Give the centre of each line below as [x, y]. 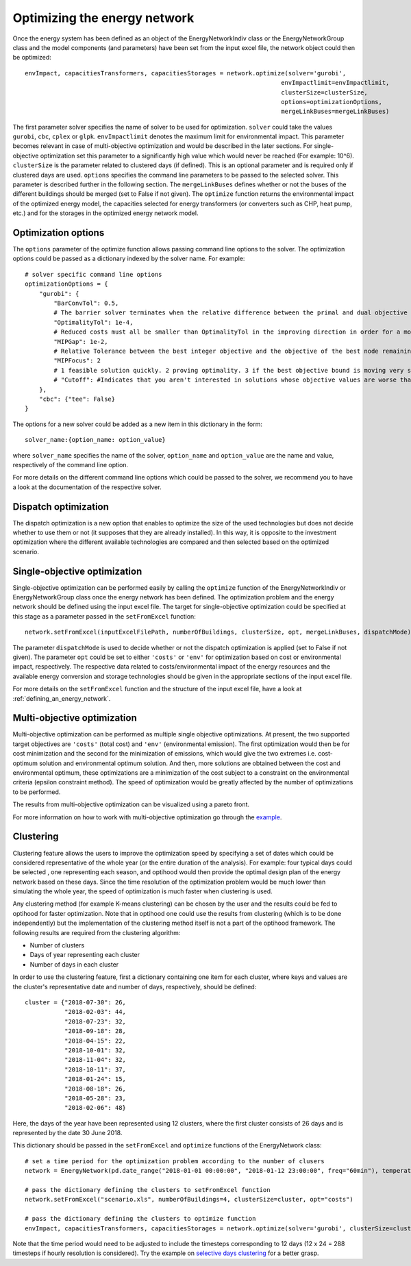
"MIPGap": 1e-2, [81, 342]
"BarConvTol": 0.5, [86, 303]
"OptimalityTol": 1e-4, [94, 322]
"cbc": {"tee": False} [77, 399]
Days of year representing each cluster [85, 955]
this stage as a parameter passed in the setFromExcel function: [104, 616]
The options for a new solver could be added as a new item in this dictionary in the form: [138, 424]
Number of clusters [57, 945]
